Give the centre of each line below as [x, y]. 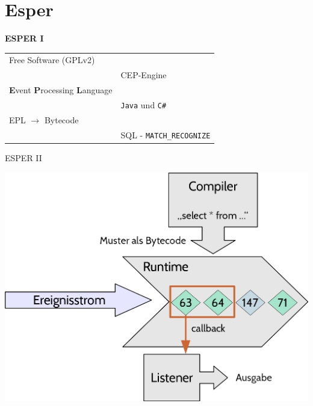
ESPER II [23, 157]
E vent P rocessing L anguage [61, 90]
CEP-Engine [144, 75]
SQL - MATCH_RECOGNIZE [166, 134]
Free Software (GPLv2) [52, 60]
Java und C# [144, 105]
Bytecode [61, 119]
